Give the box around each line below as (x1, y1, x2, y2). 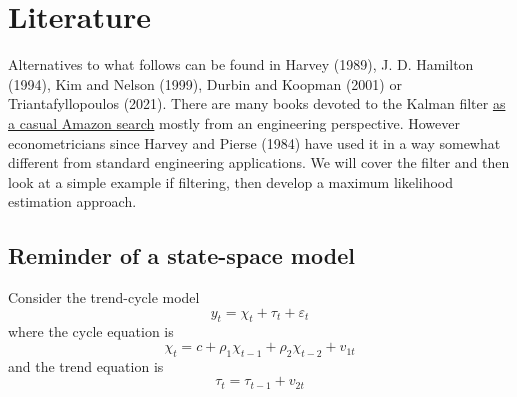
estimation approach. (8, 191, 137, 212)
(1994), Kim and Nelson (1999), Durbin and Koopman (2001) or (8, 73, 402, 94)
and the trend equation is (8, 355, 164, 376)
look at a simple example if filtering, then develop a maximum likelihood (8, 171, 454, 192)
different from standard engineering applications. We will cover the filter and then (8, 152, 510, 173)
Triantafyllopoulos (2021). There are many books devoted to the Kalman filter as (8, 93, 506, 114)
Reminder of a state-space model (8, 240, 355, 271)
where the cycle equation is (8, 321, 174, 342)
